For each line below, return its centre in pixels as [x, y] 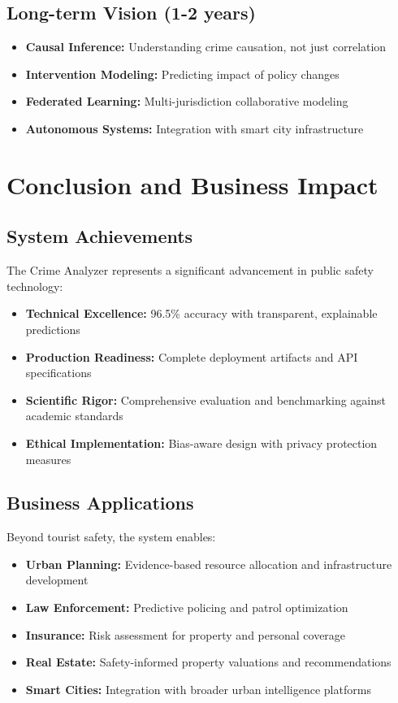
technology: [35, 286]
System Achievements [100, 236]
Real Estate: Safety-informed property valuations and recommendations [208, 662]
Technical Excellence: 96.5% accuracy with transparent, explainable [201, 313]
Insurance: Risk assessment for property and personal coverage [186, 634]
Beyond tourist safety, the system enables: [111, 537]
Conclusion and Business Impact [193, 184]
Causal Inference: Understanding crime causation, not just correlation [206, 47]
